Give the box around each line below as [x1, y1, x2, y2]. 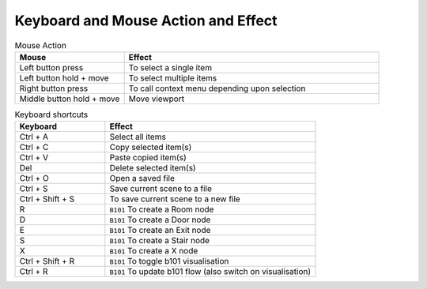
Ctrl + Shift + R [19, 256, 75, 267]
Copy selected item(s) [109, 142, 192, 153]
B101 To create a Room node [109, 204, 214, 215]
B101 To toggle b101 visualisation [109, 256, 229, 267]
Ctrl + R [19, 266, 48, 277]
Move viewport [128, 93, 185, 104]
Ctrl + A [19, 131, 49, 142]
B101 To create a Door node [109, 214, 211, 225]
